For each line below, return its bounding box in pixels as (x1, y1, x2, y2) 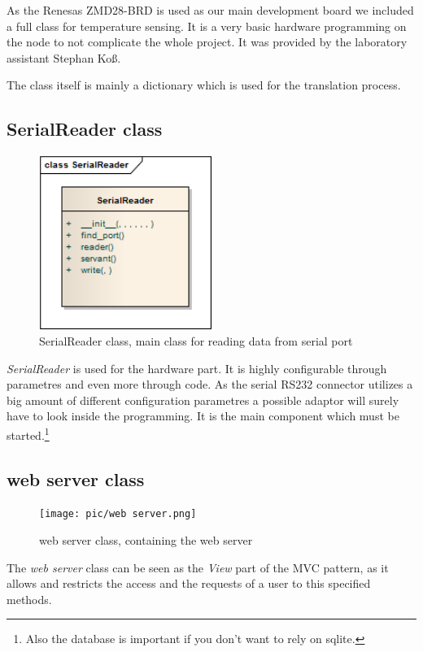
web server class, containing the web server (39, 532, 253, 549)
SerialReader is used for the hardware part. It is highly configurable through (7, 359, 387, 376)
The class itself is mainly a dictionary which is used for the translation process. (7, 76, 401, 93)
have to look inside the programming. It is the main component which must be (7, 407, 399, 424)
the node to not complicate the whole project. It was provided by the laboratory (7, 33, 408, 50)
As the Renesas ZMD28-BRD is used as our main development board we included (7, 2, 414, 18)
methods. (7, 590, 52, 607)
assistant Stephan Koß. (7, 49, 121, 66)
